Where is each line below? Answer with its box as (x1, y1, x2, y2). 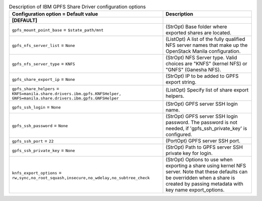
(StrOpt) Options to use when (165, 156, 233, 163)
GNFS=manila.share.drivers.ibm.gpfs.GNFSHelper (12, 96, 119, 101)
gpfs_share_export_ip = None (12, 76, 75, 82)
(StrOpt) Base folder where (165, 23, 228, 30)
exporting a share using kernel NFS (165, 162, 246, 169)
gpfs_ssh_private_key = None (12, 147, 75, 154)
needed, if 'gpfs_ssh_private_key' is (165, 125, 247, 132)
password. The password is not (165, 119, 238, 126)
